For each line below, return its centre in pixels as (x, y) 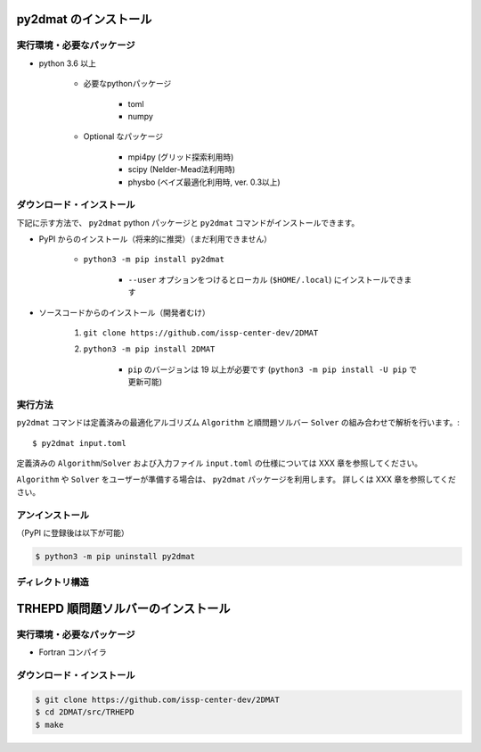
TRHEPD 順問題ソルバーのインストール (123, 608)
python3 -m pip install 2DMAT (149, 349)
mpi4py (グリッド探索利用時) (181, 157)
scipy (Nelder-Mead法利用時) (182, 169)
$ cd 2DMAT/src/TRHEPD (85, 712)
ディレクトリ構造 (53, 583)
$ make (49, 724)
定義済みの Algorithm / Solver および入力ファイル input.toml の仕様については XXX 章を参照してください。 (220, 463)
